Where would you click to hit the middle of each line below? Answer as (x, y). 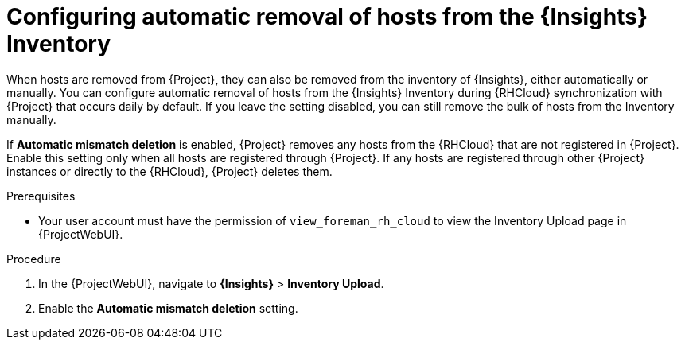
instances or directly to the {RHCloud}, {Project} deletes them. (169, 171)
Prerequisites (41, 196)
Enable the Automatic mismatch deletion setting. (168, 308)
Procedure (34, 259)
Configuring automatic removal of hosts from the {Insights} (327, 17)
